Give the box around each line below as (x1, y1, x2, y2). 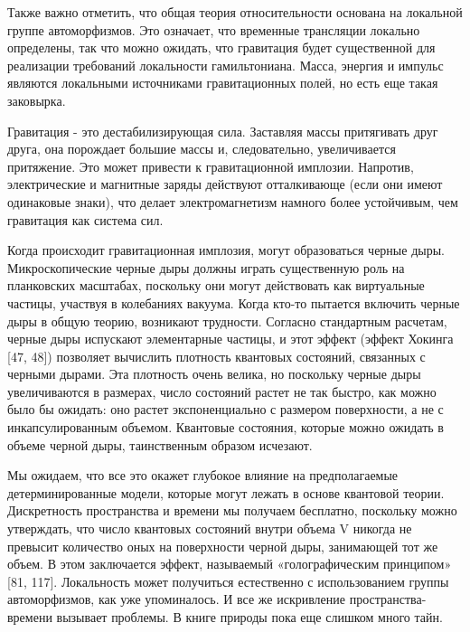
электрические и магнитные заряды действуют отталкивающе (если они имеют (7, 175, 443, 193)
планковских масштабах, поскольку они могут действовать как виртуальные (7, 276, 425, 295)
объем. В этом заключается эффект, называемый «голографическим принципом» (7, 554, 452, 573)
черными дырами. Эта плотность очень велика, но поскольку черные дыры (7, 364, 421, 383)
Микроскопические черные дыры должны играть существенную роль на (7, 258, 405, 277)
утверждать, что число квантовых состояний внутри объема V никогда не (7, 519, 412, 538)
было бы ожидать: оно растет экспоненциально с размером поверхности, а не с (7, 400, 444, 419)
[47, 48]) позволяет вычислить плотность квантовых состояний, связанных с (7, 346, 426, 365)
